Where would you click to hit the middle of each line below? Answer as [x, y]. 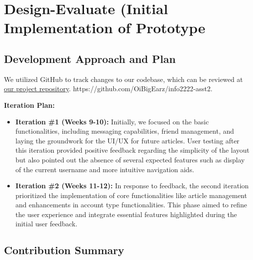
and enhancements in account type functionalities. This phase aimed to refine [131, 205]
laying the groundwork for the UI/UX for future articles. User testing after [127, 140]
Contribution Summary [64, 250]
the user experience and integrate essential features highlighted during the [126, 214]
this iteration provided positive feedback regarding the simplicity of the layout [132, 150]
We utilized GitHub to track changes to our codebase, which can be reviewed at [124, 79]
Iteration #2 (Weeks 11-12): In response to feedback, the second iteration [132, 186]
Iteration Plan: [29, 105]
